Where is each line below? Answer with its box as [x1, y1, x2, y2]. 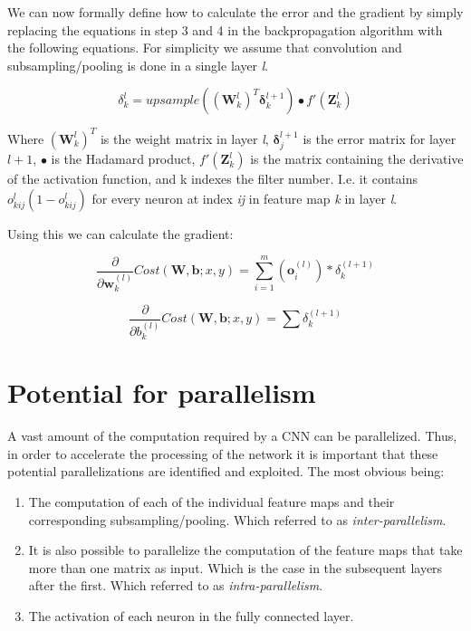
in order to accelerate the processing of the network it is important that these [7, 444, 438, 463]
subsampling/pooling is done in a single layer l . [7, 55, 269, 74]
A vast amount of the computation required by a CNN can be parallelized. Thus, [7, 426, 457, 445]
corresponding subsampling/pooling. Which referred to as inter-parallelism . [28, 510, 447, 529]
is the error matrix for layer [303, 129, 457, 148]
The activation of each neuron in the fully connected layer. [28, 606, 354, 625]
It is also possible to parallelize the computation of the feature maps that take [28, 540, 463, 559]
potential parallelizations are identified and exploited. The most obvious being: [7, 462, 445, 481]
